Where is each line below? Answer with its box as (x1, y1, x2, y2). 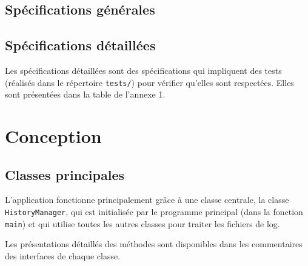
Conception (5, 124, 102, 148)
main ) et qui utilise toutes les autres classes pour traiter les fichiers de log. (5, 217, 280, 230)
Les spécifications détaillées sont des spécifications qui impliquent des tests (5, 64, 282, 76)
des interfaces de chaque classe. (5, 249, 121, 262)
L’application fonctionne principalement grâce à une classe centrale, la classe (5, 193, 289, 206)
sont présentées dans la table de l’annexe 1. (5, 88, 166, 101)
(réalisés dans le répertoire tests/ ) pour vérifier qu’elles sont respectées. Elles (5, 76, 294, 88)
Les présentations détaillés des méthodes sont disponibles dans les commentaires (5, 238, 303, 250)
